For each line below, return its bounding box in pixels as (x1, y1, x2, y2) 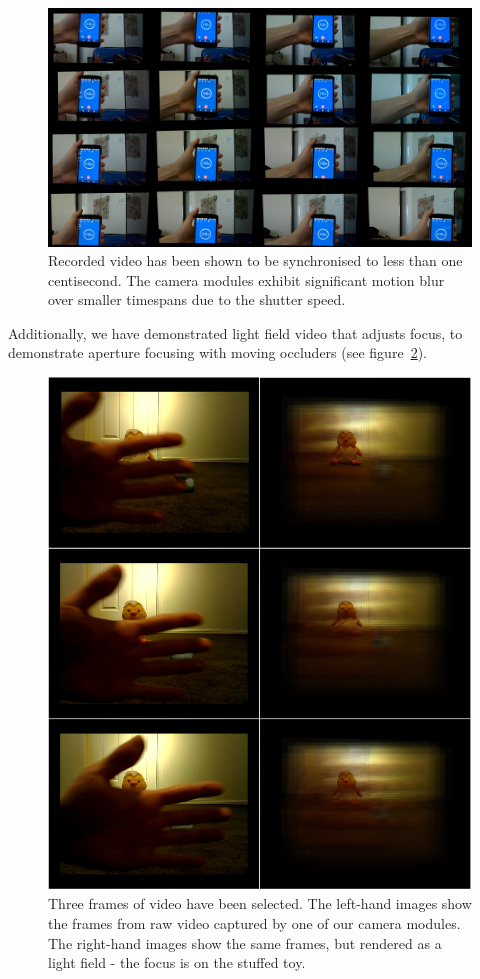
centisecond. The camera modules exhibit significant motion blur (48, 269, 445, 290)
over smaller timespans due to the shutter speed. (48, 289, 346, 310)
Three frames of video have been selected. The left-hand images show (48, 893, 472, 914)
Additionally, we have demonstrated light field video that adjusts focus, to (8, 322, 463, 343)
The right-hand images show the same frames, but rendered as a (48, 932, 442, 953)
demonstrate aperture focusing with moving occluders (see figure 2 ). (8, 342, 427, 363)
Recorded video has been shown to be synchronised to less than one (48, 250, 463, 271)
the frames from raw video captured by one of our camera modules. (48, 912, 461, 933)
